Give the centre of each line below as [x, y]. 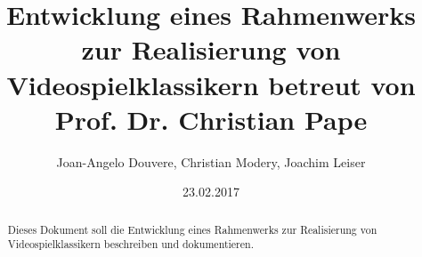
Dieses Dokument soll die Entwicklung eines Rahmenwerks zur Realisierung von [192, 229]
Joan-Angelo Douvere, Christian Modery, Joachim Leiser [211, 161]
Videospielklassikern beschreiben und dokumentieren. [130, 244]
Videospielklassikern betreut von [211, 84]
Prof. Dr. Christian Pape [211, 119]
